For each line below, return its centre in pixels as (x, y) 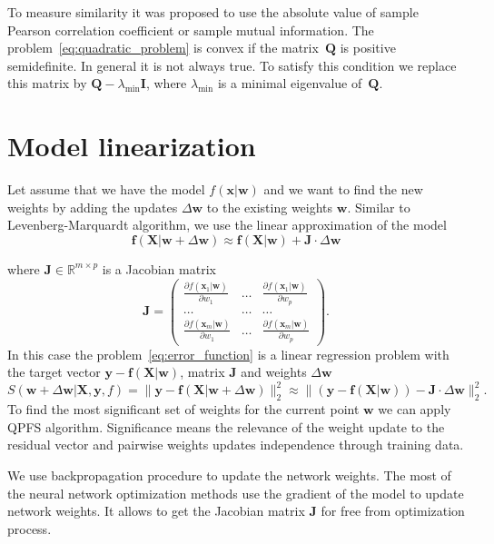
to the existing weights (270, 207)
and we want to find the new (343, 189)
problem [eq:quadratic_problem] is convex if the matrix (163, 48)
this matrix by (47, 83)
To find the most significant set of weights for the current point (183, 409)
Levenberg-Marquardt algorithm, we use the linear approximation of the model (227, 225)
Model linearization (132, 146)
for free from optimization (393, 511)
